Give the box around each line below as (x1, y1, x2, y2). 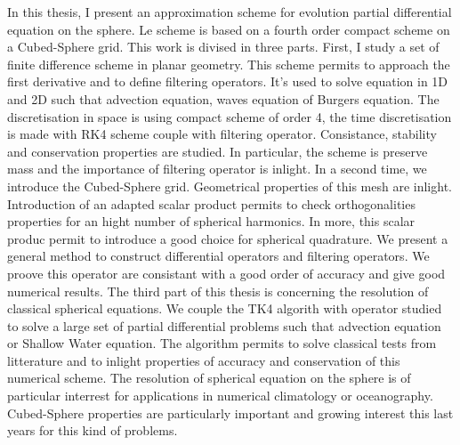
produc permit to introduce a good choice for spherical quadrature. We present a (7, 229, 448, 247)
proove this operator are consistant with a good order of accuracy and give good (7, 263, 446, 282)
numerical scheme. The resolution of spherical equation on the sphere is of (7, 368, 411, 387)
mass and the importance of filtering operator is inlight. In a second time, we (7, 159, 427, 178)
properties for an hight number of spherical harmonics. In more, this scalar (7, 212, 416, 231)
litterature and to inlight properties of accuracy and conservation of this (7, 351, 400, 369)
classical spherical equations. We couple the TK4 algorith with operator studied (7, 299, 442, 318)
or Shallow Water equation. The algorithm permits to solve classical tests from (7, 334, 437, 352)
